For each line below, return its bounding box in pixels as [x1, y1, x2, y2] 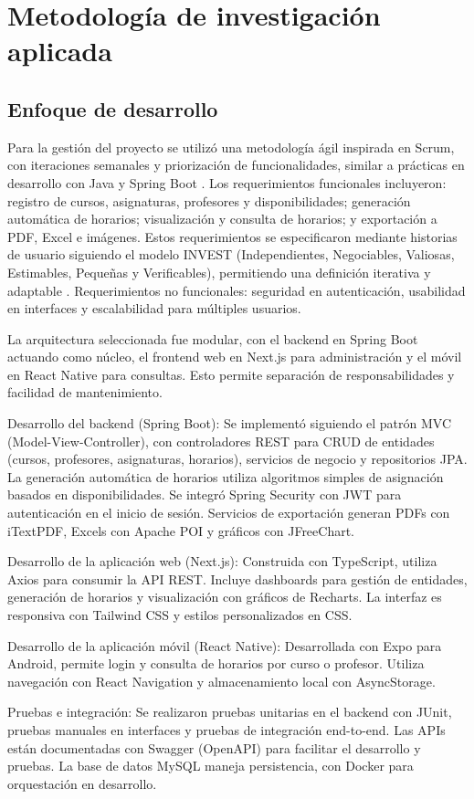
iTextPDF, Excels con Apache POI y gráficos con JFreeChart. [7, 520, 355, 540]
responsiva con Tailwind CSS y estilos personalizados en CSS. [7, 605, 353, 625]
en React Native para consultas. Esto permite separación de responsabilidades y [7, 364, 455, 384]
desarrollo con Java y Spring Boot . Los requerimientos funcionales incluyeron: [7, 173, 447, 192]
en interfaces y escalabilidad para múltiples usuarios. [7, 299, 301, 318]
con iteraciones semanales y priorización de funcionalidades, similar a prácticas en [7, 155, 465, 174]
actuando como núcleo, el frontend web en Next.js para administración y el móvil [7, 347, 462, 366]
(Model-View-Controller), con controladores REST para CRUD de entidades [7, 431, 435, 450]
